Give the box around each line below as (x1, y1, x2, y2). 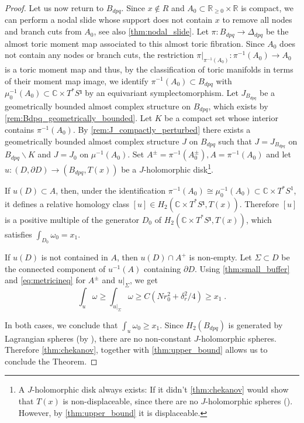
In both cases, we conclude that (5, 318, 118, 331)
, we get (130, 274, 158, 286)
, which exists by (208, 99, 268, 112)
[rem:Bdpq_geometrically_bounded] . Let (5, 112, 153, 124)
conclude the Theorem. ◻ (5, 355, 98, 367)
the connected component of (5, 262, 106, 274)
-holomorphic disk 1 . (143, 161, 213, 176)
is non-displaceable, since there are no (63, 394, 198, 407)
